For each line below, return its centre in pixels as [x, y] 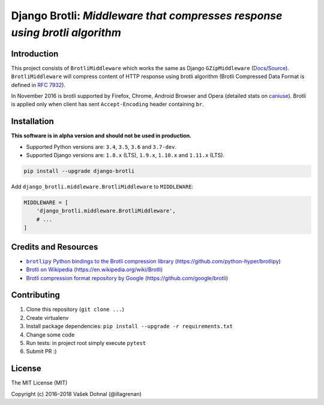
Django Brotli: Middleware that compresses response [147, 16]
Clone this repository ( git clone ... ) [75, 310]
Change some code [50, 334]
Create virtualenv [47, 317]
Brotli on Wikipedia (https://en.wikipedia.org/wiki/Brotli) [94, 269]
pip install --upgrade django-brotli [79, 171]
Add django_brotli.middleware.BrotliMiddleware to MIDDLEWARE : [102, 187]
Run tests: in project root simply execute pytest [86, 343]
